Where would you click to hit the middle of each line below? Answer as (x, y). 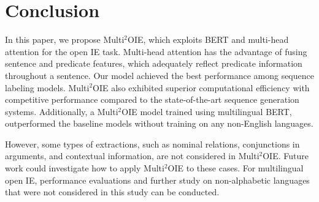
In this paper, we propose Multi (65, 39)
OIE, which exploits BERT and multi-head (208, 39)
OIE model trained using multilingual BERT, (207, 111)
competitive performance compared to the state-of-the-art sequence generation (152, 99)
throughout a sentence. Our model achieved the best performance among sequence (159, 75)
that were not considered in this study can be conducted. (112, 192)
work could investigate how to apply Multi (85, 168)
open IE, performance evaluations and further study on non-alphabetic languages (157, 180)
